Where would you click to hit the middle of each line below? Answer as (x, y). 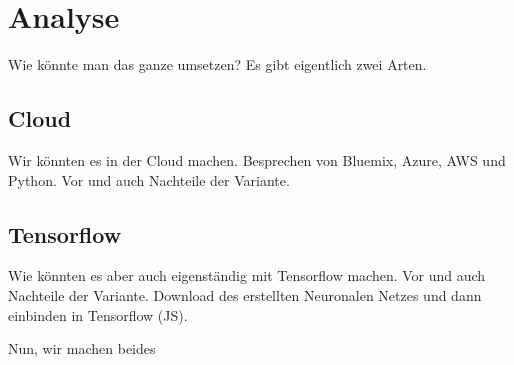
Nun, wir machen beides (82, 348)
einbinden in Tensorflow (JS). (98, 314)
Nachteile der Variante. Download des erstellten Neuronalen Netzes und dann (245, 294)
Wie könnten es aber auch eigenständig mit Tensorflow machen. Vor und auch (247, 275)
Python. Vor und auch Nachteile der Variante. (149, 179)
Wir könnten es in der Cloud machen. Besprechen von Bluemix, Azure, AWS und (257, 159)
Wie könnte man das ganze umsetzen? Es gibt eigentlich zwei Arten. (217, 64)
